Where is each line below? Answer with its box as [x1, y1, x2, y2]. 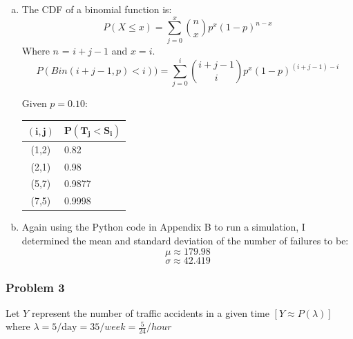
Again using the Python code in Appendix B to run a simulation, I [21, 220, 305, 234]
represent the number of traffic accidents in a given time [31, 305, 269, 320]
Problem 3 [6, 278, 65, 296]
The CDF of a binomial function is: [21, 2, 172, 16]
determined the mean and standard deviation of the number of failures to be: [21, 233, 349, 247]
